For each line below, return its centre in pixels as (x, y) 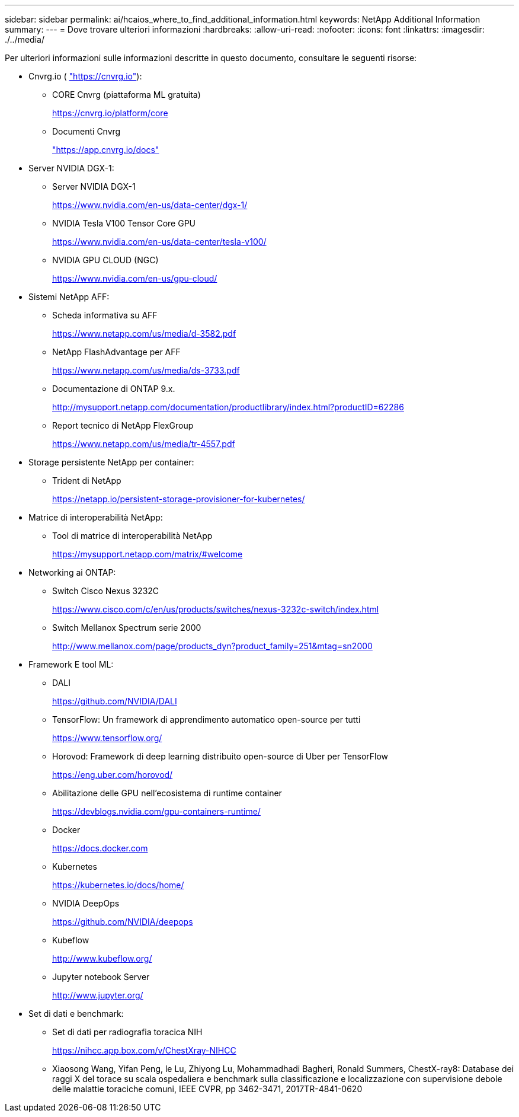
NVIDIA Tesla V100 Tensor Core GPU (124, 223)
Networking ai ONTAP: (72, 572)
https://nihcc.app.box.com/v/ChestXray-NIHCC (144, 1050)
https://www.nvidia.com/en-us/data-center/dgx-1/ (150, 205)
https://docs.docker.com (100, 848)
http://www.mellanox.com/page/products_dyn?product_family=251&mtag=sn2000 (212, 646)
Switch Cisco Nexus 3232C (106, 591)
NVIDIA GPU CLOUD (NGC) (105, 260)
